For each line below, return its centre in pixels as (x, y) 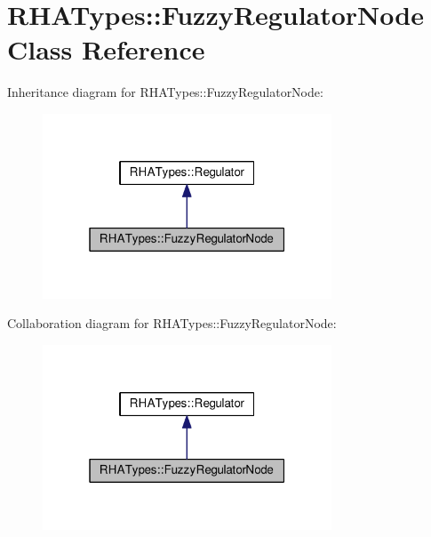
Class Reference (106, 49)
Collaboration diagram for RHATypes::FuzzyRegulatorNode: (172, 323)
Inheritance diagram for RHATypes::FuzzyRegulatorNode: (165, 92)
